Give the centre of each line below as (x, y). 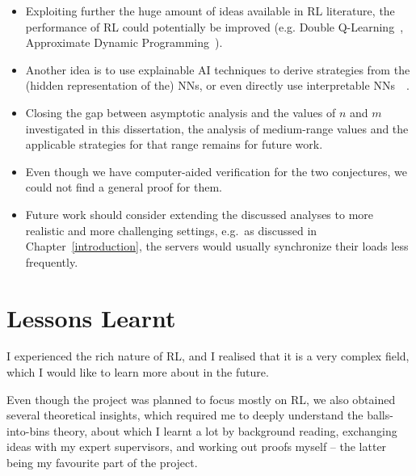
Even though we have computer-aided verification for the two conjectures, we (216, 171)
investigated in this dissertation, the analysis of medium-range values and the (217, 128)
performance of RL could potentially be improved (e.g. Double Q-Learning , (214, 26)
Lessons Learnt (91, 317)
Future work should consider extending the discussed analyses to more (200, 214)
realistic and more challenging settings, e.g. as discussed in (171, 230)
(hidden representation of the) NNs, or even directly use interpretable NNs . (217, 85)
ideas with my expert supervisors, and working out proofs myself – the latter (197, 447)
